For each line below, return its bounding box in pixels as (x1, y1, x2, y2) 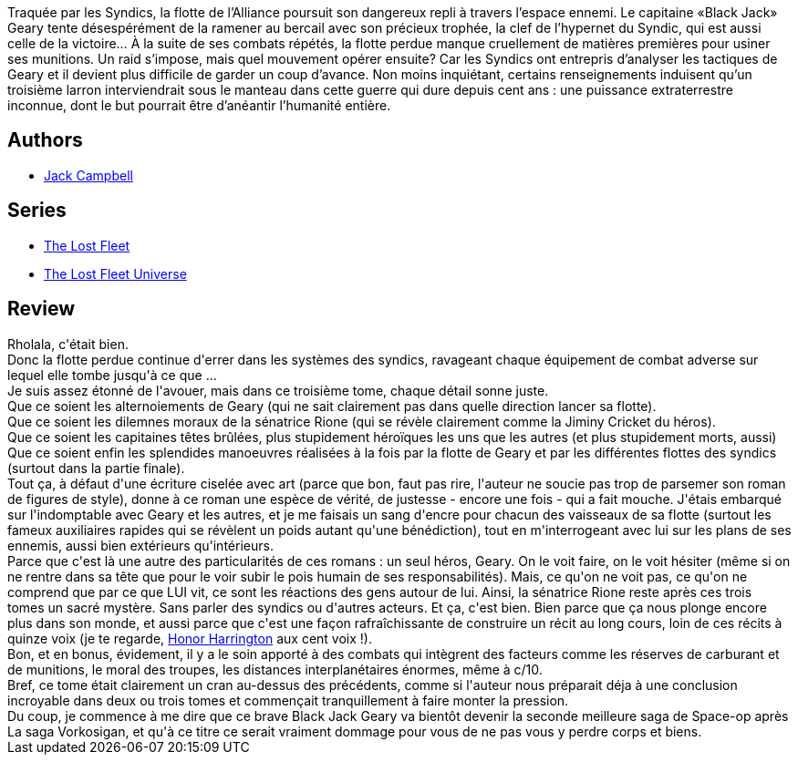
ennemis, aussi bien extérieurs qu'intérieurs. (7, 537, 274, 553)
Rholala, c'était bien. (7, 335, 129, 352)
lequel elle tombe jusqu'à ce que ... (7, 366, 217, 383)
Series (7, 199, 67, 222)
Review (7, 297, 76, 321)
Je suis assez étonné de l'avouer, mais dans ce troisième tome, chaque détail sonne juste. (7, 382, 549, 398)
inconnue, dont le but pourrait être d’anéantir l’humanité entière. (7, 98, 391, 113)
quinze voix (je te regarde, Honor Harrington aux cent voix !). (7, 630, 372, 646)
